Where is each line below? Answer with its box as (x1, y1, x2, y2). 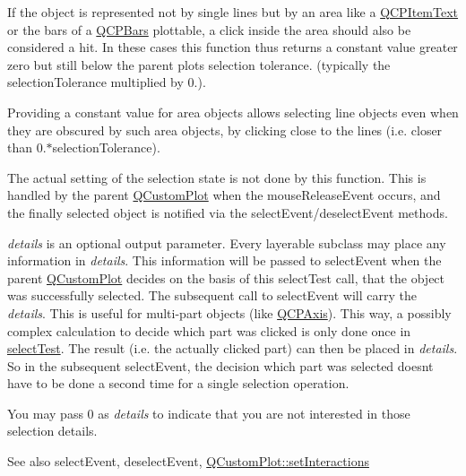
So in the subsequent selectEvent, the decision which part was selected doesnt (7, 356, 434, 375)
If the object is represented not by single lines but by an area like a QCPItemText (7, 3, 459, 21)
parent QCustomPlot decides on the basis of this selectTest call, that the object (7, 268, 445, 287)
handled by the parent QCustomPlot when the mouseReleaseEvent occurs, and (7, 186, 441, 204)
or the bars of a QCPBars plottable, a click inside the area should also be (7, 20, 411, 39)
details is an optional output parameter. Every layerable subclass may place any (7, 233, 446, 252)
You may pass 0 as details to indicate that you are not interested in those (7, 403, 410, 422)
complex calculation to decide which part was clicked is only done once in (7, 321, 411, 340)
